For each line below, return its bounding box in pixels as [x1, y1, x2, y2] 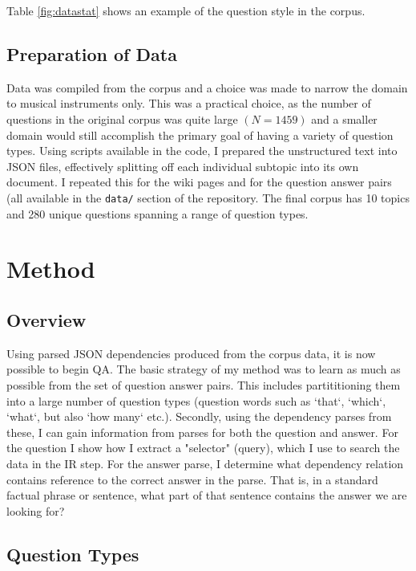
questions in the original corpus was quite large [6, 110, 238, 127]
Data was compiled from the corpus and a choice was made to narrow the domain [6, 79, 408, 96]
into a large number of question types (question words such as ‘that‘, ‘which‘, [6, 392, 386, 409]
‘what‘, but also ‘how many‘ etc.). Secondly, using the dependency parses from [6, 408, 392, 425]
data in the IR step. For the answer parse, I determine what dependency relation [6, 455, 404, 471]
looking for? [6, 502, 65, 519]
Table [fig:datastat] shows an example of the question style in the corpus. [6, 2, 366, 18]
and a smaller [311, 110, 378, 127]
